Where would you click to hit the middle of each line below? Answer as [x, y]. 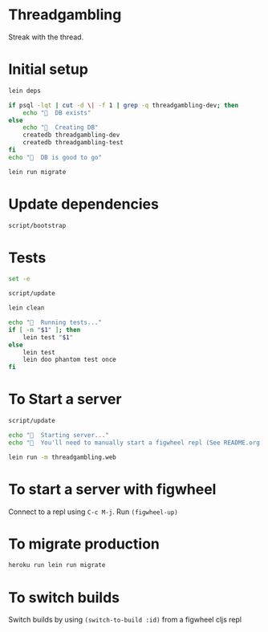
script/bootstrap [37, 225]
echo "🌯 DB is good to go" [55, 157]
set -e [19, 279]
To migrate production [84, 544]
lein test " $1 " [48, 337]
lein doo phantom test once [69, 360]
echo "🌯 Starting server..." [59, 435]
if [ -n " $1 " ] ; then [45, 330]
